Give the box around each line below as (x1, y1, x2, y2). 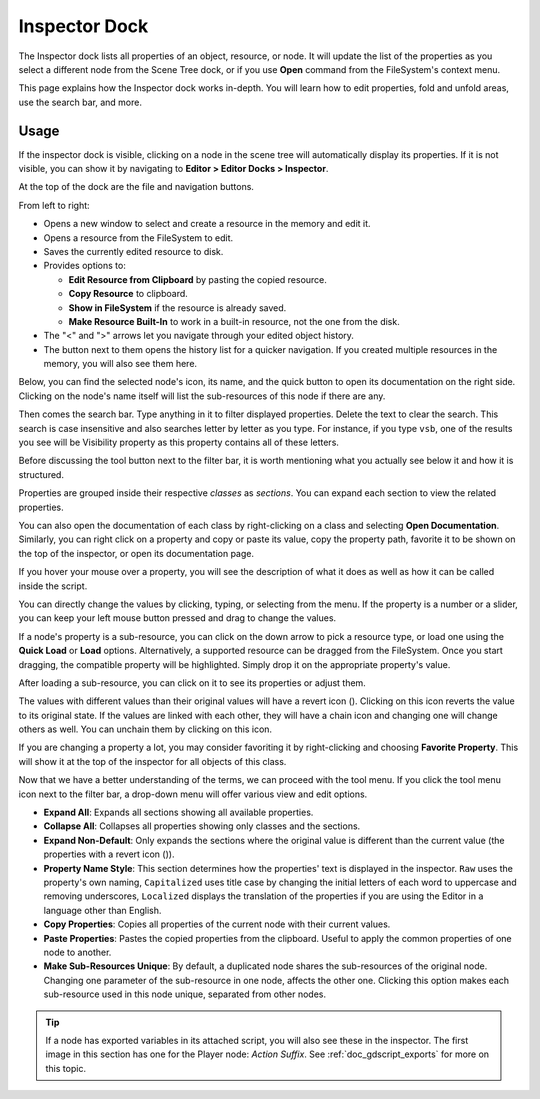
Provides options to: (43, 260, 127, 272)
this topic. (45, 1062, 87, 1074)
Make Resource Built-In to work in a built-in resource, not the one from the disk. (68, 315, 400, 327)
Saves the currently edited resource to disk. (43, 245, 224, 257)
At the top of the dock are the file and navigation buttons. (18, 181, 255, 193)
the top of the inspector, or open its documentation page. (18, 547, 255, 559)
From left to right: (18, 199, 90, 211)
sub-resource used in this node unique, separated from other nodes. (43, 988, 327, 1000)
